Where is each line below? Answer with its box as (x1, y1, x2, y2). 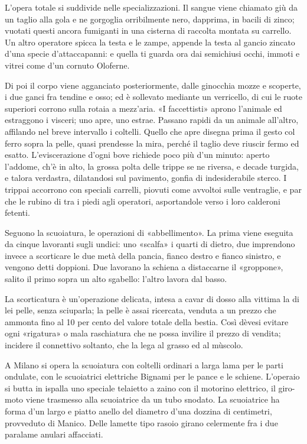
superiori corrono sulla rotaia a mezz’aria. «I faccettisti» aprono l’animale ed (5, 102, 282, 114)
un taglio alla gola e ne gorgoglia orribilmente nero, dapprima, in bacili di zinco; (5, 12, 295, 25)
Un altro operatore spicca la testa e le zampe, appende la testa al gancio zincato (5, 35, 295, 48)
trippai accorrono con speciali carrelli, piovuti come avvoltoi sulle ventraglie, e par (5, 183, 302, 195)
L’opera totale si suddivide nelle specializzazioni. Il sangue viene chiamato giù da (5, 1, 298, 13)
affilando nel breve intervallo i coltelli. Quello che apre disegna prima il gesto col (5, 125, 295, 137)
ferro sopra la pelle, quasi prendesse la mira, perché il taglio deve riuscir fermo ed (5, 137, 299, 149)
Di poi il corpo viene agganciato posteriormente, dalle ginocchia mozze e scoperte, (5, 79, 301, 91)
